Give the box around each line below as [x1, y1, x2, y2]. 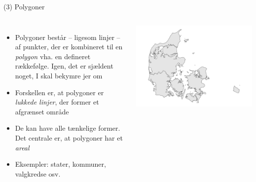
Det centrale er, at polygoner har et [15, 132, 123, 143]
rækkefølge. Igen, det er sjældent [15, 61, 113, 71]
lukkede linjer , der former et [15, 97, 99, 107]
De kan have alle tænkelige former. [15, 123, 120, 133]
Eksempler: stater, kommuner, [15, 159, 106, 169]
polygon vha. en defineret [15, 51, 91, 61]
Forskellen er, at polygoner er [15, 87, 104, 97]
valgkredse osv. [15, 168, 61, 179]
